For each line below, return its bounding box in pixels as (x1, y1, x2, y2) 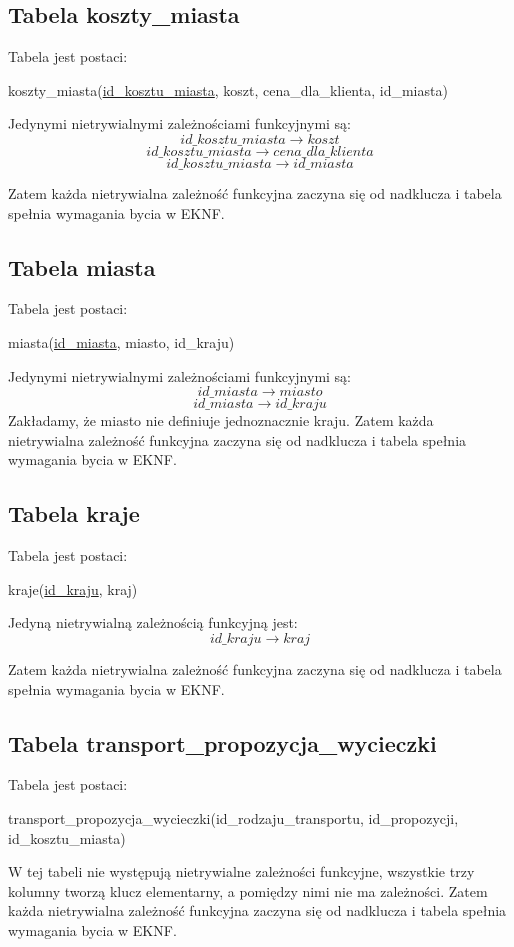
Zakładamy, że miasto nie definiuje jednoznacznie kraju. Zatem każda (8, 410, 434, 431)
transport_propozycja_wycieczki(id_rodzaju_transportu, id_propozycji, (8, 807, 459, 828)
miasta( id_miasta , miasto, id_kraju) (8, 331, 235, 352)
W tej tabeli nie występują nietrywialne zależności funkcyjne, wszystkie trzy (8, 861, 475, 882)
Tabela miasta (8, 251, 156, 282)
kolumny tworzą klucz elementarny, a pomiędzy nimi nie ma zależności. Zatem (8, 880, 488, 901)
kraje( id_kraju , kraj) (8, 578, 138, 599)
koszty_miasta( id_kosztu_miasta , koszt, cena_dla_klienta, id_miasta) (8, 79, 448, 100)
